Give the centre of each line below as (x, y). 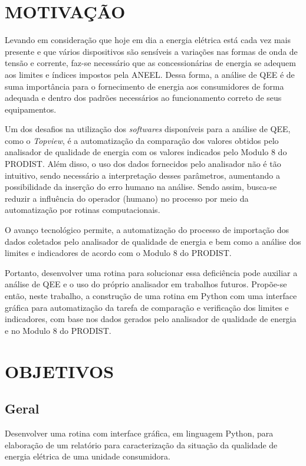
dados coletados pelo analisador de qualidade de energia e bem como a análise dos (153, 241)
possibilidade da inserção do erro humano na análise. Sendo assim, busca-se (141, 187)
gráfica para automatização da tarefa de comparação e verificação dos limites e (147, 307)
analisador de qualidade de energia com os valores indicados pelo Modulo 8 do (146, 152)
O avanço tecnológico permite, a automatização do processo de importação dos (147, 230)
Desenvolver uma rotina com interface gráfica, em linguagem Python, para (139, 433)
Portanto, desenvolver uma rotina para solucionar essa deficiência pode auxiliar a (151, 272)
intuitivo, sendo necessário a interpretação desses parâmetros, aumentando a (142, 175)
